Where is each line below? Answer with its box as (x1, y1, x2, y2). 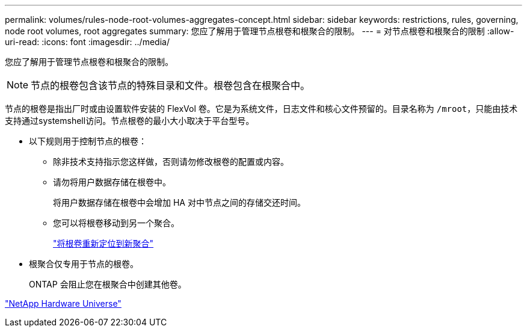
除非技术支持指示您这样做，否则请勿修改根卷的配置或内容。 (53, 156, 289, 167)
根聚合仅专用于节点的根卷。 (29, 259, 138, 269)
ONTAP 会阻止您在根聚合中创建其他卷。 (29, 279, 186, 289)
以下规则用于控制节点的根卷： (29, 136, 147, 146)
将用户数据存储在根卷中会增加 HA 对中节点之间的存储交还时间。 (53, 197, 306, 207)
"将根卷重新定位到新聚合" (53, 238, 154, 248)
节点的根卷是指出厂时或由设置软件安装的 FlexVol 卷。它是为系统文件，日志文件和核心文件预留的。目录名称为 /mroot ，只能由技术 (5, 103, 518, 114)
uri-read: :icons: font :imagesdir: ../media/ (5, 37, 170, 47)
